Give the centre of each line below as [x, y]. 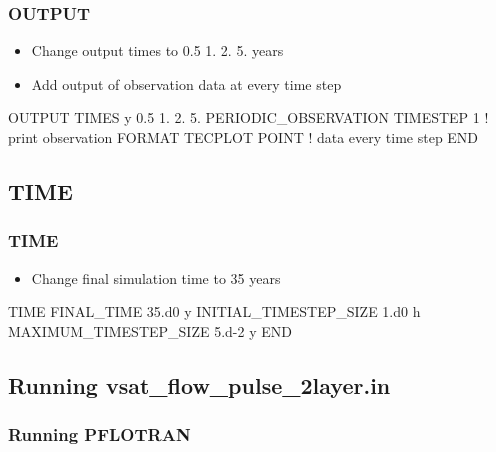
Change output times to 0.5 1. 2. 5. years [157, 50]
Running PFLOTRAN [99, 434]
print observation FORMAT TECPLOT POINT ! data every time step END [243, 137]
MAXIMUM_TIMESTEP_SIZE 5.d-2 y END [150, 330]
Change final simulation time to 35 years [156, 277]
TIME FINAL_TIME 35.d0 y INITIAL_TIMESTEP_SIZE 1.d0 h [214, 311]
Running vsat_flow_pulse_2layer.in [199, 384]
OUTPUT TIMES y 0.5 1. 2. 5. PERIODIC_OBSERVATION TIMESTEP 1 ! [248, 117]
